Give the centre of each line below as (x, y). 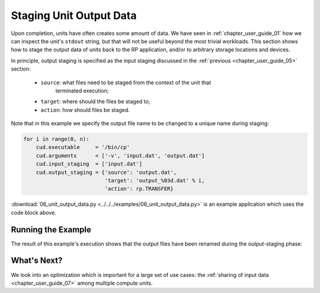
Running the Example (51, 229)
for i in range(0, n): (56, 139)
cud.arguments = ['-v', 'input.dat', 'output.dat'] (120, 155)
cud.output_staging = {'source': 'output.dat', (106, 172)
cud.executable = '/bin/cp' (83, 147)
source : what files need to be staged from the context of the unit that (126, 82)
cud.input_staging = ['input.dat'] (89, 164)
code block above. (33, 212)
